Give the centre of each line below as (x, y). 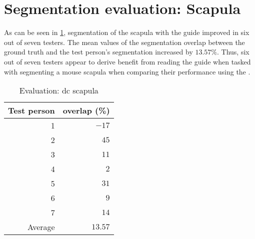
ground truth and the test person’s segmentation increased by (98, 52)
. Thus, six (233, 52)
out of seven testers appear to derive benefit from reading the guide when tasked (127, 61)
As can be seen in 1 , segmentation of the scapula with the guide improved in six (127, 32)
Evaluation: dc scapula (59, 90)
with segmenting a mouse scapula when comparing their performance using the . (127, 71)
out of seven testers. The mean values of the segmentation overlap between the (124, 42)
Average (41, 227)
